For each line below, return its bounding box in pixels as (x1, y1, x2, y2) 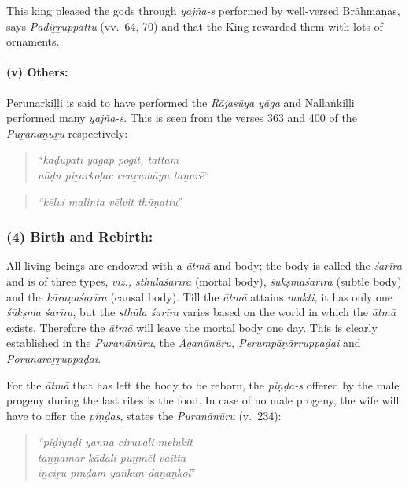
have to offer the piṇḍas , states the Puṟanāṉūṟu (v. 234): (6, 407, 282, 423)
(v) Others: (6, 64, 68, 80)
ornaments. (6, 33, 60, 50)
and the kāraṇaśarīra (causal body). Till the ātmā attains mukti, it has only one (6, 288, 393, 304)
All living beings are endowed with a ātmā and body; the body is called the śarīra (6, 257, 402, 274)
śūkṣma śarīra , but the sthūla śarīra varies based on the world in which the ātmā (6, 304, 396, 320)
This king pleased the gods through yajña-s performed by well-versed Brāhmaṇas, (6, 2, 400, 18)
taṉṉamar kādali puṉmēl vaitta (37, 448, 186, 465)
